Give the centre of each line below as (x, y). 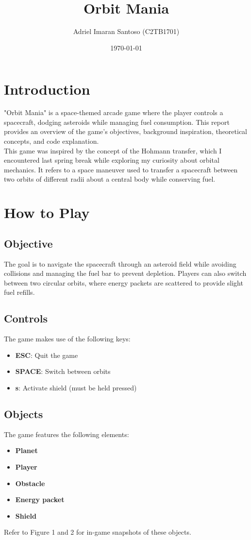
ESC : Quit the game (47, 355)
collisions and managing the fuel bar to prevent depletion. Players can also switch (125, 273)
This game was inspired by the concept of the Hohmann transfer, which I (113, 150)
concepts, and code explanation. (51, 141)
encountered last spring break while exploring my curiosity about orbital (112, 160)
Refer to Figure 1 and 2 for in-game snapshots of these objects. (98, 532)
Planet (26, 450)
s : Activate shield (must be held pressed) (76, 387)
